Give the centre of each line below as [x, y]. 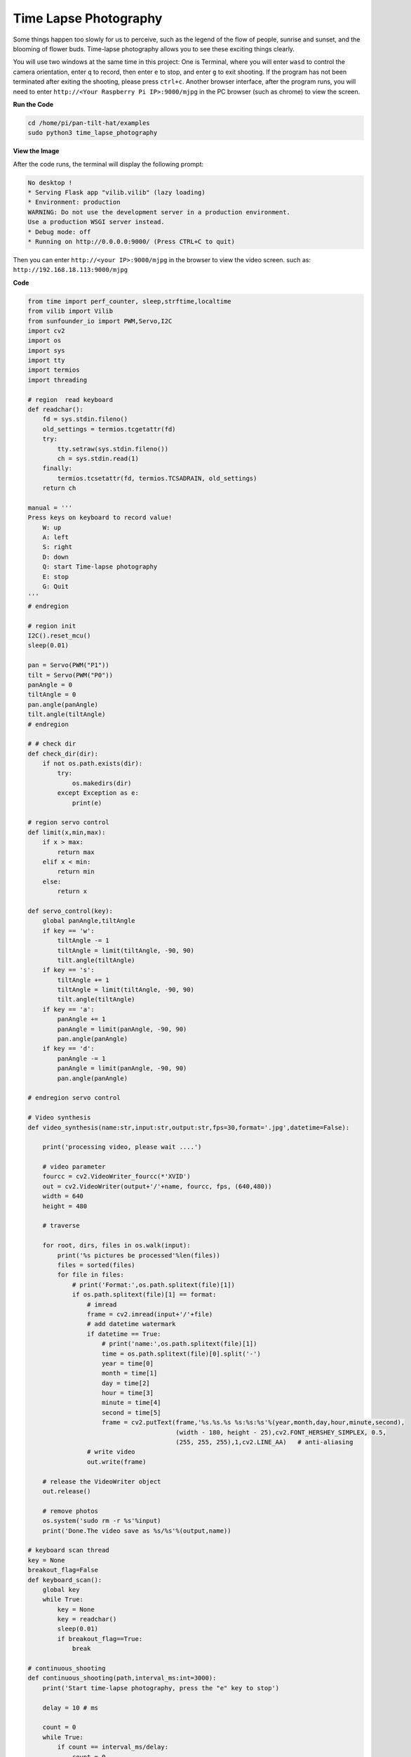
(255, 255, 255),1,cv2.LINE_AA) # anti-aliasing [264, 1442]
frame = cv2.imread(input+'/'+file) [150, 1314]
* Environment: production [74, 202]
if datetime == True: [124, 1334]
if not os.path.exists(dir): [93, 764]
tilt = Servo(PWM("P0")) [70, 675]
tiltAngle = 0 [52, 695]
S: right [58, 547]
